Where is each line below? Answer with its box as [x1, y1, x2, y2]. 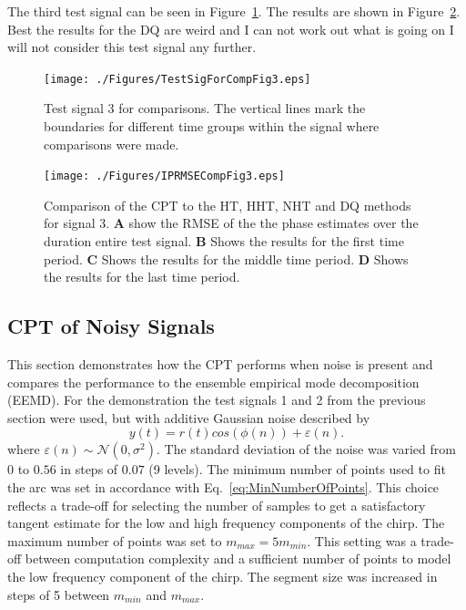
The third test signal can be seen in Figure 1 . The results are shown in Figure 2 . [7, 2, 461, 20]
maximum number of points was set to [7, 531, 222, 550]
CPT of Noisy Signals [7, 312, 215, 340]
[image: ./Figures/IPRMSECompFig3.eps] [44, 170, 285, 183]
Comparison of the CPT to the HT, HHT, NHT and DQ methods [44, 195, 411, 214]
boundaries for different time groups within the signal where [44, 117, 380, 136]
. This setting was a [307, 531, 417, 550]
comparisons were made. [44, 134, 179, 153]
